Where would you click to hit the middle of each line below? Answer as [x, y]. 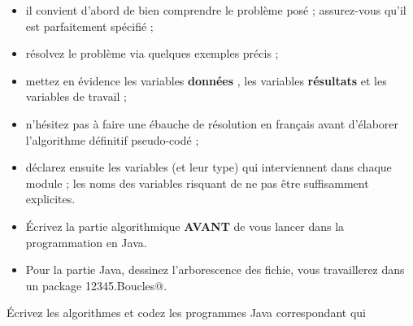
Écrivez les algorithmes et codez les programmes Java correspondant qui [186, 313]
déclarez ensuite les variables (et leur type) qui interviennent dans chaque [209, 167]
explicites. [50, 199]
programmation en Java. [86, 242]
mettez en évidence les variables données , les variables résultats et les [206, 80]
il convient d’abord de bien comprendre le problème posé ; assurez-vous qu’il [216, 10]
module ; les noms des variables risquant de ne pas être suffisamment [197, 183]
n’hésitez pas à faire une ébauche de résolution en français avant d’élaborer [212, 123]
